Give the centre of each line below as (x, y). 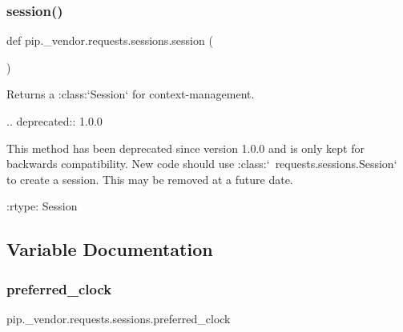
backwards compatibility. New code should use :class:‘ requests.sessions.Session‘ (202, 164)
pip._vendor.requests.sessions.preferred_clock (119, 318)
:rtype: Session (42, 206)
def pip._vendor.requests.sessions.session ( (110, 40)
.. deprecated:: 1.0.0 (54, 121)
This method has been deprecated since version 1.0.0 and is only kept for (185, 148)
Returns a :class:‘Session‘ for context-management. (131, 94)
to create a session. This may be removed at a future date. (150, 179)
